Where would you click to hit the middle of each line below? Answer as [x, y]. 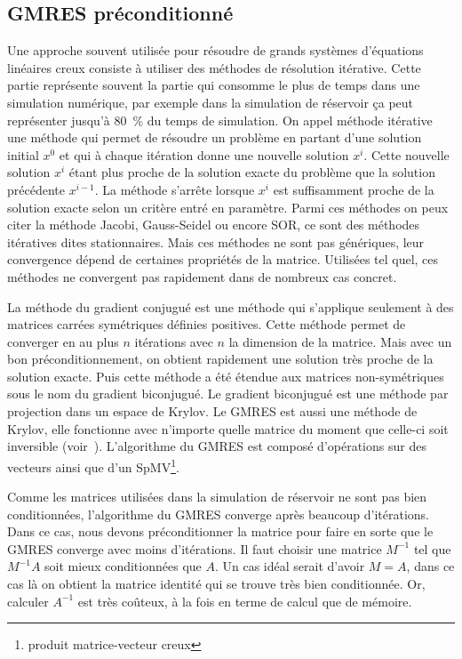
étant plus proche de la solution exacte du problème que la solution [252, 172]
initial [23, 154]
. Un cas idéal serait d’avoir [290, 566]
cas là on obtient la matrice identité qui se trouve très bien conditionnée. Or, [216, 584]
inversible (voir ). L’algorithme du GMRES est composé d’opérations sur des [217, 446]
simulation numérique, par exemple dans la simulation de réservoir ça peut [211, 102]
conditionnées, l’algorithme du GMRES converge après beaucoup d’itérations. [218, 514]
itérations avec [174, 341]
